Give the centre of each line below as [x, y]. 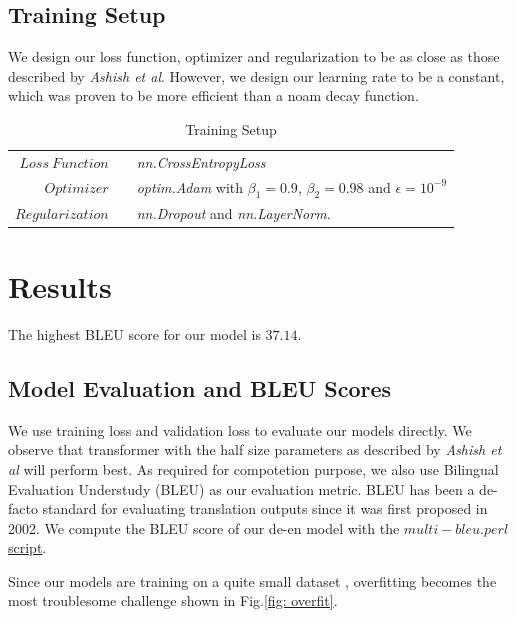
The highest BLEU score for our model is [134, 333]
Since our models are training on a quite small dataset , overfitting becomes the [252, 580]
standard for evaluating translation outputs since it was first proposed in [265, 508]
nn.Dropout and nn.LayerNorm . [233, 212]
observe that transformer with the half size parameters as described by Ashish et [255, 449]
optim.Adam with [190, 186]
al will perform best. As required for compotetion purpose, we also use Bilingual [253, 468]
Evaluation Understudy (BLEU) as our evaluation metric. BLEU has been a [241, 488]
